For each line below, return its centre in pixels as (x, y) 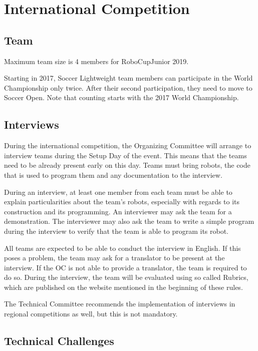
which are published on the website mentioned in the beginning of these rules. (123, 287)
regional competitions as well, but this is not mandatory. (91, 314)
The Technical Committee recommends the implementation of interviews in (120, 304)
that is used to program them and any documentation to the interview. (113, 174)
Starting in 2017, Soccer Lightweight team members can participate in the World (128, 78)
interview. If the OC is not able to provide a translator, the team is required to (125, 267)
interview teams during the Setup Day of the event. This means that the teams (125, 155)
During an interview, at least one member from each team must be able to (118, 192)
